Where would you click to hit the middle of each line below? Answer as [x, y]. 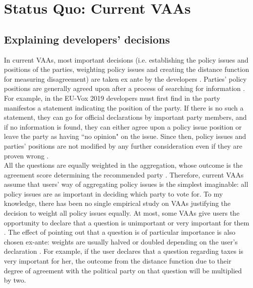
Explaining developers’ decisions [87, 39]
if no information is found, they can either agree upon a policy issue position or [123, 126]
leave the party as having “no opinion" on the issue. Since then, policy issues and [125, 136]
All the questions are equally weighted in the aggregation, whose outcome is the [123, 165]
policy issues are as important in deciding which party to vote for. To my [114, 193]
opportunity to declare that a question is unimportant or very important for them [127, 222]
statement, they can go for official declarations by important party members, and [126, 117]
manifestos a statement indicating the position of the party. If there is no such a [124, 107]
